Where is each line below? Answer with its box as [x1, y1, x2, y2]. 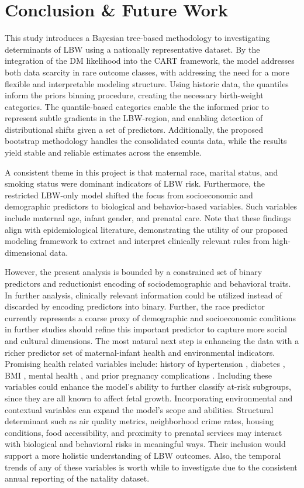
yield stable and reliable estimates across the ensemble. [5, 146, 202, 159]
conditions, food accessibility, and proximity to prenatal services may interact [5, 426, 282, 438]
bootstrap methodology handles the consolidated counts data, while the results [5, 135, 287, 147]
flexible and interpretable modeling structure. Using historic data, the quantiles [5, 77, 289, 90]
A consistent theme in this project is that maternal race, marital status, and [5, 166, 278, 178]
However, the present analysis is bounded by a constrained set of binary [5, 266, 262, 278]
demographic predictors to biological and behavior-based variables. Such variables [5, 200, 297, 212]
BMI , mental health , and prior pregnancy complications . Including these [5, 369, 272, 381]
